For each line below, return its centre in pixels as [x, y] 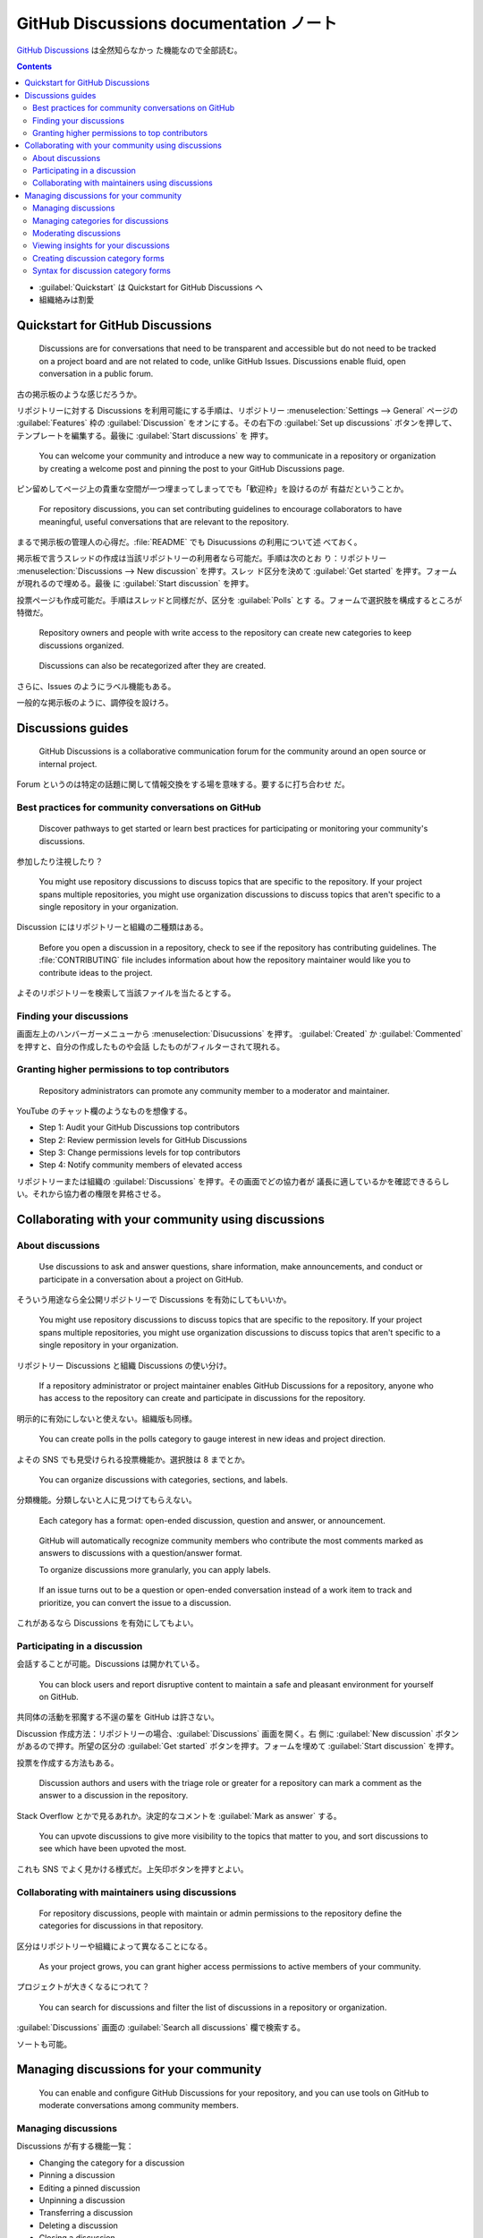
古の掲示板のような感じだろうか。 [79, 394]
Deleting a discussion [78, 2225]
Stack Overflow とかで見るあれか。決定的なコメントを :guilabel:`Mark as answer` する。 [179, 1815]
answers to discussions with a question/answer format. [141, 1553]
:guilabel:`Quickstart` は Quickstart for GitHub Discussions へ [151, 287]
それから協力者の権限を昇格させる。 [98, 1194]
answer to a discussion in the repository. [114, 1796]
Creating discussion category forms [98, 258]
